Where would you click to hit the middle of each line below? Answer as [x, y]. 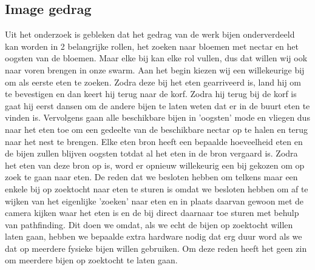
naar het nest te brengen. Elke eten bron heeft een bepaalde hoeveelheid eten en [154, 141]
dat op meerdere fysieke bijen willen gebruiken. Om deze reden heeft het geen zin [156, 248]
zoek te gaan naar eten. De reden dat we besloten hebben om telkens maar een [151, 177]
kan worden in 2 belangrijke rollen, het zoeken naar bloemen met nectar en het [152, 46]
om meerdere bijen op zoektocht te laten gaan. [91, 260]
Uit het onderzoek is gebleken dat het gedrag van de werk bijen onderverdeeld [150, 34]
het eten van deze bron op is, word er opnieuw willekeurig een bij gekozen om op [155, 165]
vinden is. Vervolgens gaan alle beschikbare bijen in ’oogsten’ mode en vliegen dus [157, 117]
